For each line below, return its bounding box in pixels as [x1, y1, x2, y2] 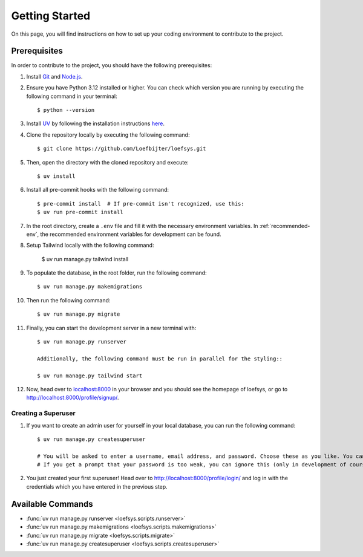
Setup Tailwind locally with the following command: [26, 242, 154, 249]
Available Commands [11, 499, 93, 509]
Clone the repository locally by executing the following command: [26, 131, 190, 138]
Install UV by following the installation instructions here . [26, 120, 165, 127]
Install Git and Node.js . [26, 73, 83, 80]
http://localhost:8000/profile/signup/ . [26, 394, 119, 402]
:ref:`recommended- [259, 222, 310, 229]
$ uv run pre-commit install [37, 209, 123, 216]
